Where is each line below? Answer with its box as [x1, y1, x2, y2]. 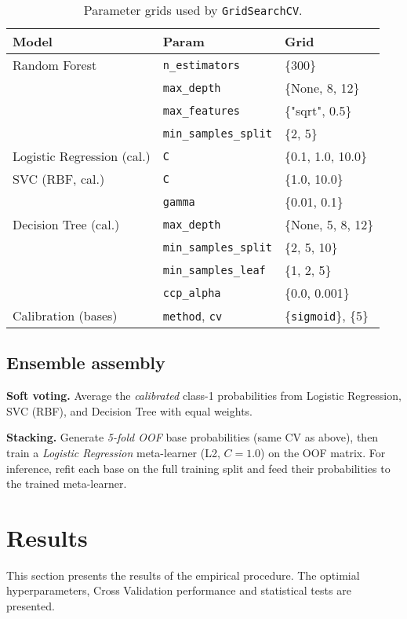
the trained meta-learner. [6, 475, 127, 492]
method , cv [162, 306, 223, 324]
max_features [162, 104, 241, 117]
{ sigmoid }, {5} [284, 306, 369, 324]
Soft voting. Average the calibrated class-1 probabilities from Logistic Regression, [6, 387, 402, 404]
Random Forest [13, 56, 97, 74]
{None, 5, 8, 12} [284, 215, 374, 233]
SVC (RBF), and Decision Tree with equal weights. [6, 402, 253, 419]
